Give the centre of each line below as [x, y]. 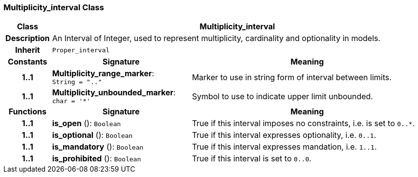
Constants [28, 62]
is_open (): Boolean [87, 123]
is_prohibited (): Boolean [97, 159]
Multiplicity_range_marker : [103, 74]
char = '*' [71, 101]
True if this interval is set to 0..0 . [252, 159]
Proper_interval [81, 50]
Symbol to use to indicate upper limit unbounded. [282, 96]
